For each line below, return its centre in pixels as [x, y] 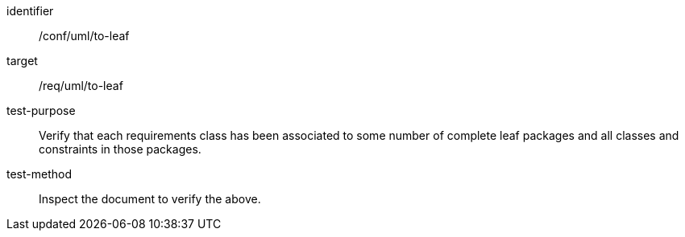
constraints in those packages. [120, 149]
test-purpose [41, 110]
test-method [39, 174]
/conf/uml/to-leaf [84, 36]
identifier [30, 11]
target [22, 61]
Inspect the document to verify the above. [150, 199]
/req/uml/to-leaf [81, 86]
